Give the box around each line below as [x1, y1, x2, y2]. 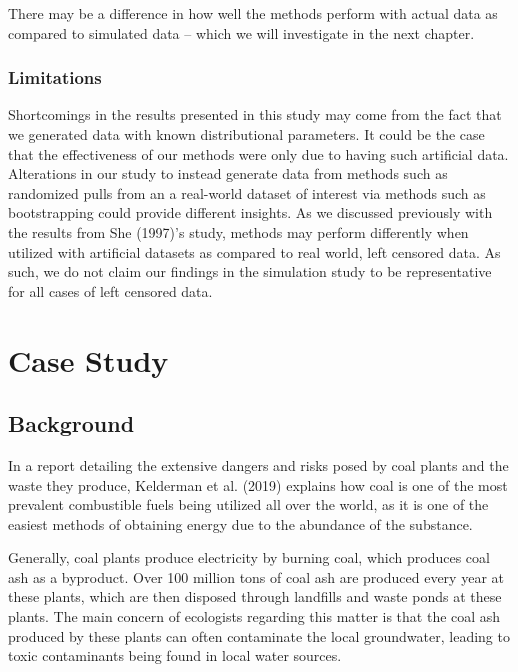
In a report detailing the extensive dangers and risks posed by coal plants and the [8, 454, 509, 475]
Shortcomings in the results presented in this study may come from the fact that [8, 104, 502, 125]
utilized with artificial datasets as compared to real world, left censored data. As [8, 241, 501, 262]
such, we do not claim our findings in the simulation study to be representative [8, 261, 492, 282]
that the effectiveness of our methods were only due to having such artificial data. [8, 143, 509, 164]
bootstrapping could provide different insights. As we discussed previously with [8, 202, 493, 223]
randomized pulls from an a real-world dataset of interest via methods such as [8, 182, 486, 203]
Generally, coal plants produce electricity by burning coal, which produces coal [8, 547, 490, 568]
